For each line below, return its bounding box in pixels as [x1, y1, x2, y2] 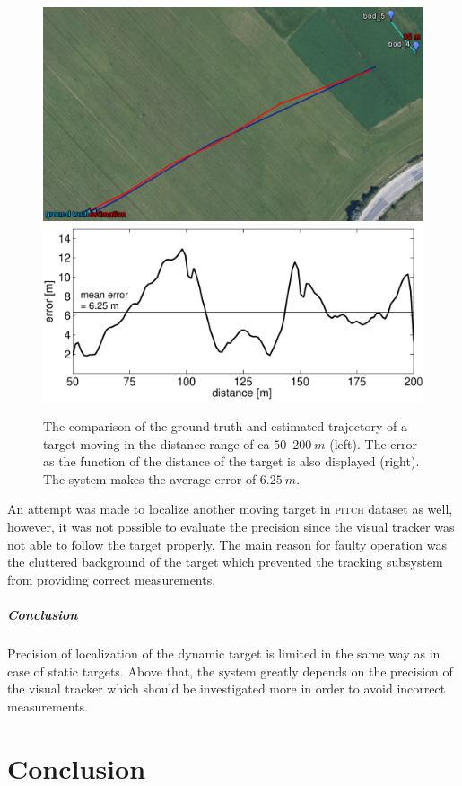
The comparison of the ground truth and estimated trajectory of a [43, 417, 407, 436]
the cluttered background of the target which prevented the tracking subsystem [7, 552, 443, 571]
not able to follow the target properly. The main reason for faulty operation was [7, 534, 448, 553]
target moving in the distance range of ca [43, 434, 270, 453]
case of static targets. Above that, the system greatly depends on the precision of [7, 661, 453, 680]
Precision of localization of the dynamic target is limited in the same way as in [7, 644, 440, 662]
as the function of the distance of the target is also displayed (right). [43, 452, 420, 471]
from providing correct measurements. [7, 570, 216, 588]
